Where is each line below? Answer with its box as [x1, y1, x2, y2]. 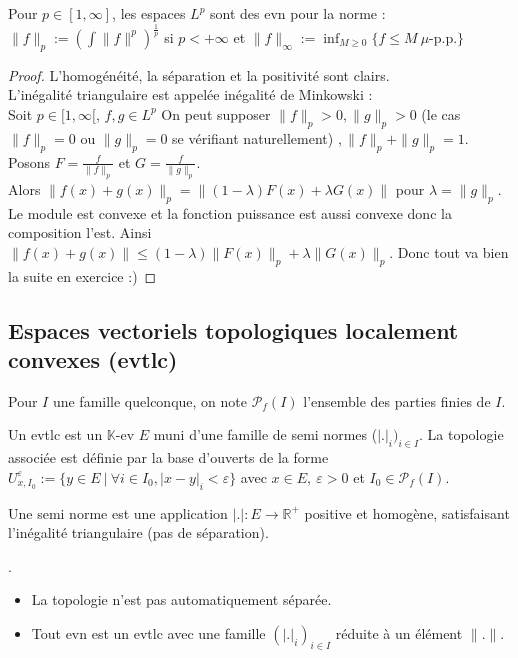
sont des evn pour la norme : [210, 3, 386, 23]
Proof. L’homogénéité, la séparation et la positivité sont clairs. [8, 64, 390, 85]
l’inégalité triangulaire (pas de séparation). [8, 522, 269, 543]
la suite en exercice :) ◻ [8, 265, 157, 286]
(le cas [421, 103, 461, 124]
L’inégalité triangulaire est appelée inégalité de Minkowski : [8, 84, 373, 105]
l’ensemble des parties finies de [303, 390, 491, 411]
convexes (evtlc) [8, 343, 178, 374]
